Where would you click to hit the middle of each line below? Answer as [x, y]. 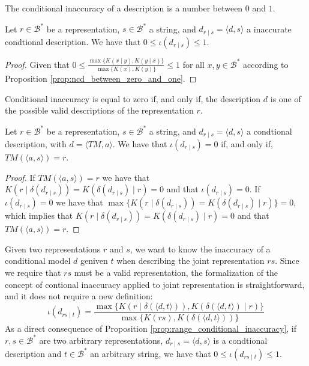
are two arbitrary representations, [101, 340]
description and [33, 353]
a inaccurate [269, 29]
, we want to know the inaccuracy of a [200, 249]
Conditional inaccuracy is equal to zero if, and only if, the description [133, 98]
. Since [287, 261]
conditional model [38, 261]
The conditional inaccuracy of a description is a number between [124, 8]
